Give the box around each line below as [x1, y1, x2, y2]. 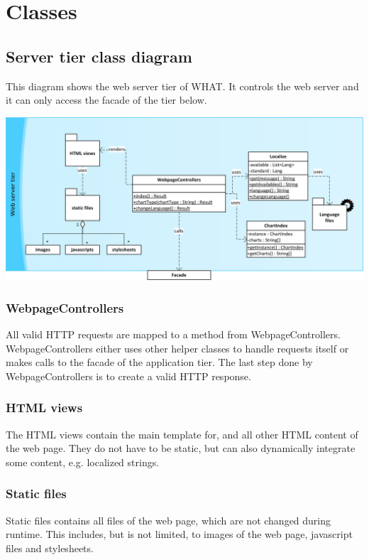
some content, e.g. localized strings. [6, 454, 160, 469]
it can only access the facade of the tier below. [6, 92, 207, 107]
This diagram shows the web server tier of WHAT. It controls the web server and [6, 78, 359, 93]
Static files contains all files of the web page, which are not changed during [6, 512, 331, 527]
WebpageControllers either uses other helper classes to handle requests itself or [6, 340, 349, 355]
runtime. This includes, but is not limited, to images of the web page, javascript [6, 527, 353, 542]
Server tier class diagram [6, 45, 192, 67]
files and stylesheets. [6, 540, 94, 555]
